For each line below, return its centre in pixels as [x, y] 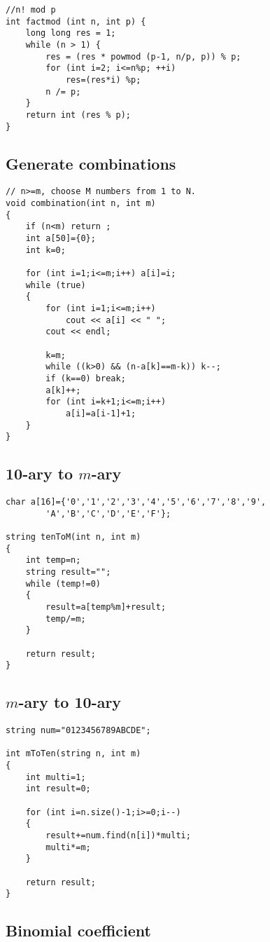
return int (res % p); [78, 115]
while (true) [56, 285]
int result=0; [58, 789]
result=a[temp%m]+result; [106, 607]
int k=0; [45, 250]
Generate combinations [91, 163]
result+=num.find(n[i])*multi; [118, 836]
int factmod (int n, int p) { [76, 21]
